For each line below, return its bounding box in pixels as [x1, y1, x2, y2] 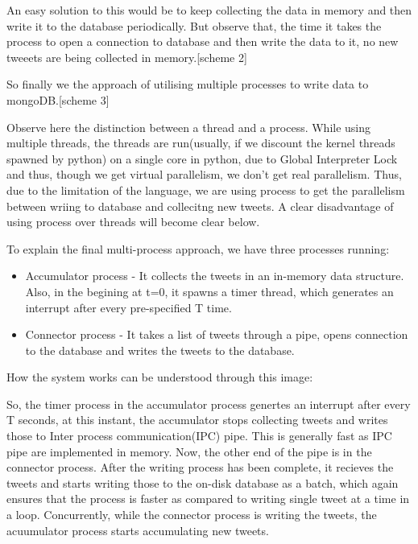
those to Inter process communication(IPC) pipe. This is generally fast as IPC [6, 427, 392, 444]
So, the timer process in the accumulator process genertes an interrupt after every [6, 395, 411, 412]
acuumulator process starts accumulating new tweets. [6, 521, 269, 538]
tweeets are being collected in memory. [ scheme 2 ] [6, 48, 247, 65]
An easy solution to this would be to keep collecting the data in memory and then [6, 2, 412, 18]
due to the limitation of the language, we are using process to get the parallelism [6, 181, 405, 198]
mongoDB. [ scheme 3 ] [6, 91, 110, 108]
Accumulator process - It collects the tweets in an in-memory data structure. [25, 267, 404, 284]
